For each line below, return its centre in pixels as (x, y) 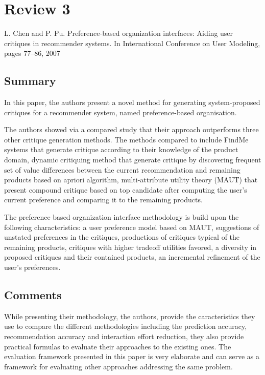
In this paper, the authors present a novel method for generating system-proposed (132, 102)
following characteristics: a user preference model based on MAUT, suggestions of (132, 227)
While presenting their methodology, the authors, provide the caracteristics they (130, 316)
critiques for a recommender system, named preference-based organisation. (121, 112)
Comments (33, 295)
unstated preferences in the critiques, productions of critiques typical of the (122, 237)
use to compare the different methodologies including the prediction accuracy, (126, 326)
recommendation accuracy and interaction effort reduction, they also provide (124, 336)
